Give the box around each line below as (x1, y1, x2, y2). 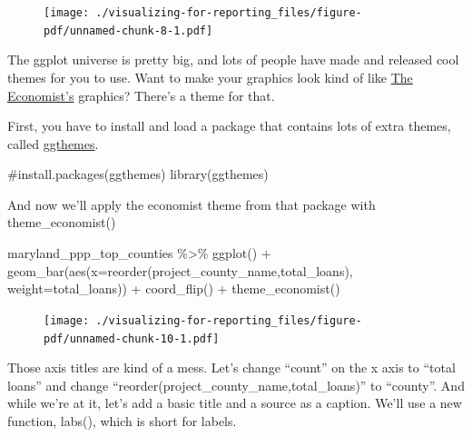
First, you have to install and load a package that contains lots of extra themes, (7, 116, 451, 135)
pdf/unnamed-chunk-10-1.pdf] (44, 332, 220, 345)
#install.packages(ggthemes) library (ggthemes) (7, 164, 269, 184)
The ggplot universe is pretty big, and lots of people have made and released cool (7, 50, 459, 69)
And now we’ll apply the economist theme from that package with (7, 194, 376, 214)
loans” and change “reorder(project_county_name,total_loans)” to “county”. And (7, 375, 465, 394)
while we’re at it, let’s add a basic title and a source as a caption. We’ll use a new (7, 393, 462, 412)
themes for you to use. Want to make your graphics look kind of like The (7, 67, 413, 86)
